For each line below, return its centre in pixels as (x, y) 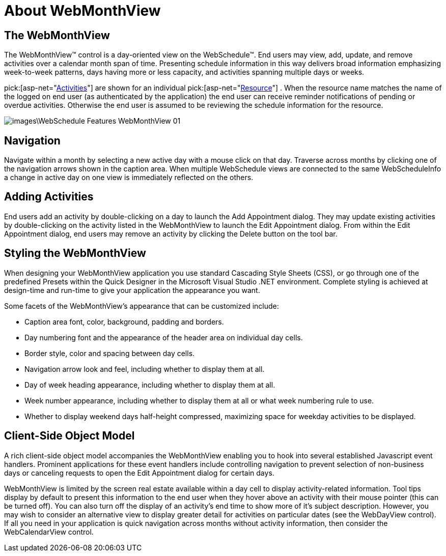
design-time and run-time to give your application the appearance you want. (132, 290)
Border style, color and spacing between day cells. (110, 353)
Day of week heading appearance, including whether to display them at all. (150, 385)
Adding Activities (49, 197)
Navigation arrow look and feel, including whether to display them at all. (145, 369)
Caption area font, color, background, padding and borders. (124, 321)
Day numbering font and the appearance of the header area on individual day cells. (164, 337)
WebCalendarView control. (49, 532)
